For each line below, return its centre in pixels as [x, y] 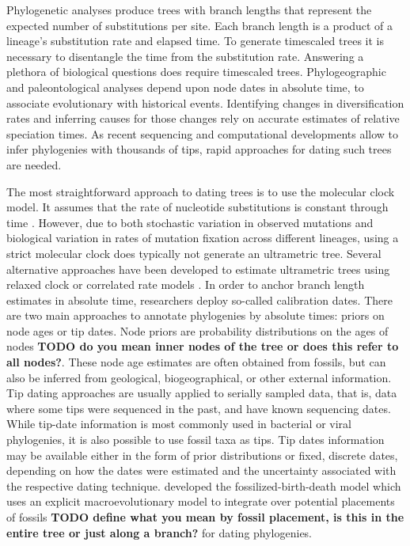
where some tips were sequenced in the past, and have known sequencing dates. [199, 408]
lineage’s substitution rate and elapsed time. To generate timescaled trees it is [195, 41]
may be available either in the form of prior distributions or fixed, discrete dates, [202, 455]
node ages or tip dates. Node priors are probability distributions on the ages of [197, 330]
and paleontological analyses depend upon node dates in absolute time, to [185, 87]
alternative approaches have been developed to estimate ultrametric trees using [198, 269]
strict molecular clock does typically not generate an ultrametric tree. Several [194, 253]
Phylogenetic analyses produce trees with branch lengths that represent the [189, 9]
